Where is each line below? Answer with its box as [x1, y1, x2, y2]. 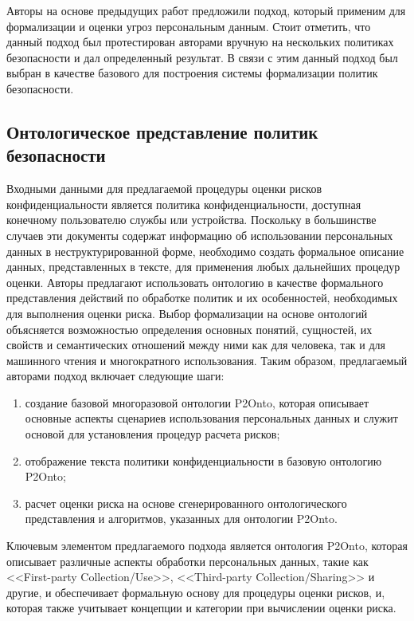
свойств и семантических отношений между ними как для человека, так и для [6, 336, 386, 353]
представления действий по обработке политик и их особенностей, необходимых [6, 289, 398, 306]
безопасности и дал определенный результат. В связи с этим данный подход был [6, 49, 398, 65]
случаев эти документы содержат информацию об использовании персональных [6, 226, 393, 243]
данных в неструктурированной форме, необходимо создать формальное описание [6, 242, 404, 259]
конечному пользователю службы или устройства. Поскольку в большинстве [6, 211, 377, 228]
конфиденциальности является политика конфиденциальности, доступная [6, 195, 361, 212]
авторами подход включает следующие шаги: [6, 367, 225, 384]
